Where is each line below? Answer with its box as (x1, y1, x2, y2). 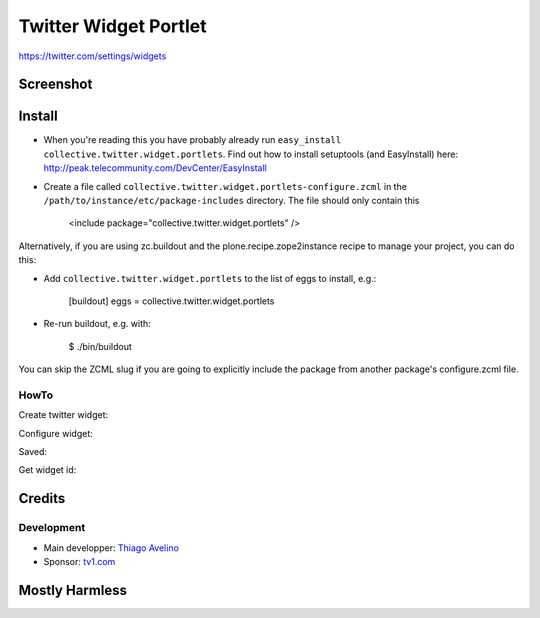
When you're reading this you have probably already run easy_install (43, 134, 342, 146)
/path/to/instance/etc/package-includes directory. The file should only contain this (43, 195, 420, 207)
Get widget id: (18, 464, 77, 476)
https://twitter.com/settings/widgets (18, 50, 167, 62)
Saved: (18, 446, 48, 458)
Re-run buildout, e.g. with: (43, 318, 152, 330)
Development (18, 521, 86, 535)
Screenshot (18, 76, 93, 93)
